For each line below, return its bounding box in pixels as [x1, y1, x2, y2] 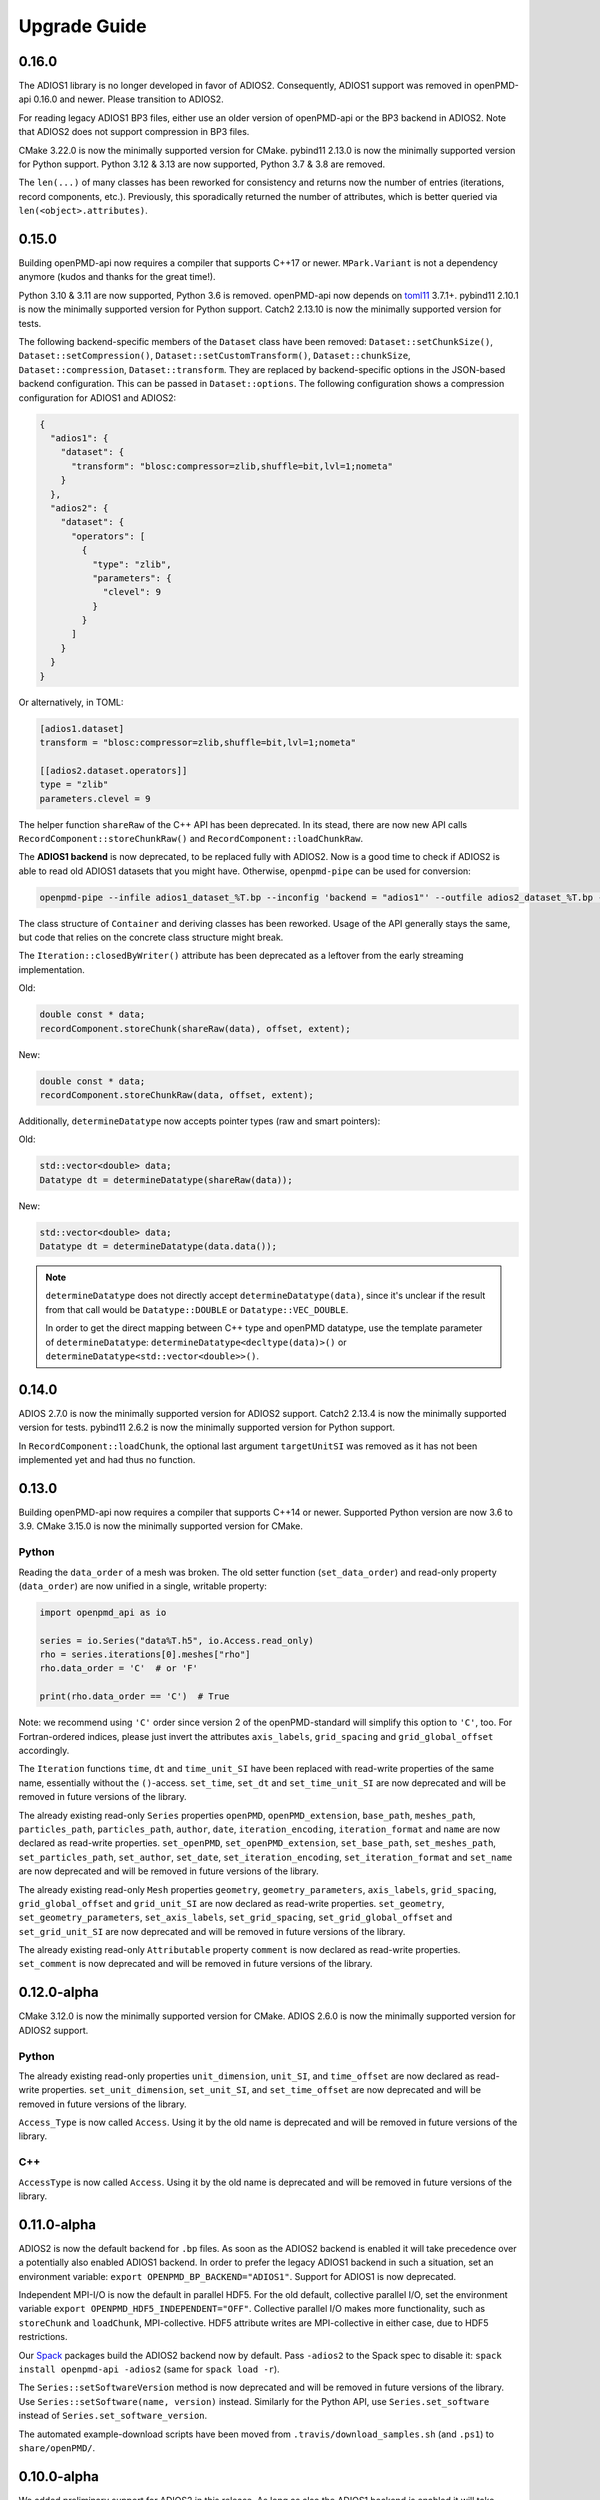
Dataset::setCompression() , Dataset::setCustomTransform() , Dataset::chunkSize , [18, 350, 411, 362]
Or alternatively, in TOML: [18, 696, 124, 708]
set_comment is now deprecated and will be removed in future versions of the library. [18, 1958, 374, 1970]
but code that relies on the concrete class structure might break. [18, 931, 284, 944]
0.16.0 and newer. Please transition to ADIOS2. [33, 93, 224, 105]
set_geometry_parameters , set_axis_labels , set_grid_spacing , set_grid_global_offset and [18, 1911, 453, 1924]
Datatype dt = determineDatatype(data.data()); [39, 1241, 277, 1252]
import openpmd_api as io [39, 1606, 167, 1618]
